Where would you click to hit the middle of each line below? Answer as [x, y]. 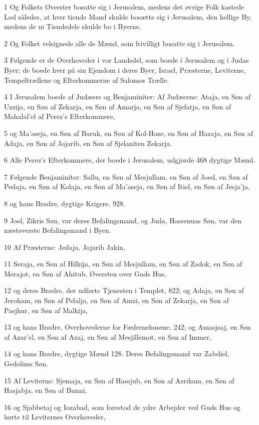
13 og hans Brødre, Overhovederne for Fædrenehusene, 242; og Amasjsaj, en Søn [127, 327]
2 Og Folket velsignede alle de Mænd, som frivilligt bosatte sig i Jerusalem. [119, 43]
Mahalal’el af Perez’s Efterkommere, [60, 116]
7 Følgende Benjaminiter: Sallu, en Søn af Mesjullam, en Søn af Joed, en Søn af [126, 176]
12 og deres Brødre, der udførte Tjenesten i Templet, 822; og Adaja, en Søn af [124, 290]
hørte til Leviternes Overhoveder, [55, 417]
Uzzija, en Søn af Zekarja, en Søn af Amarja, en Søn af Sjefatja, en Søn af [118, 106]
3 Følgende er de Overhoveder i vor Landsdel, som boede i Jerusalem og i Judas [126, 60]
